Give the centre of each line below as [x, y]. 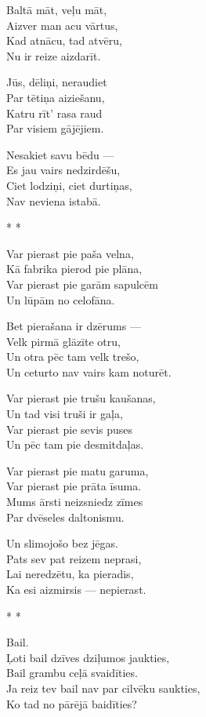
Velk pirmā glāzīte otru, [63, 341]
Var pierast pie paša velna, [70, 253]
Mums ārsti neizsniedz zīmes [75, 502]
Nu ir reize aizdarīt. [54, 55]
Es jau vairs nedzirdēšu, [63, 170]
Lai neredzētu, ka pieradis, [70, 574]
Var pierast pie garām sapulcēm [82, 284]
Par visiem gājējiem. [55, 128]
